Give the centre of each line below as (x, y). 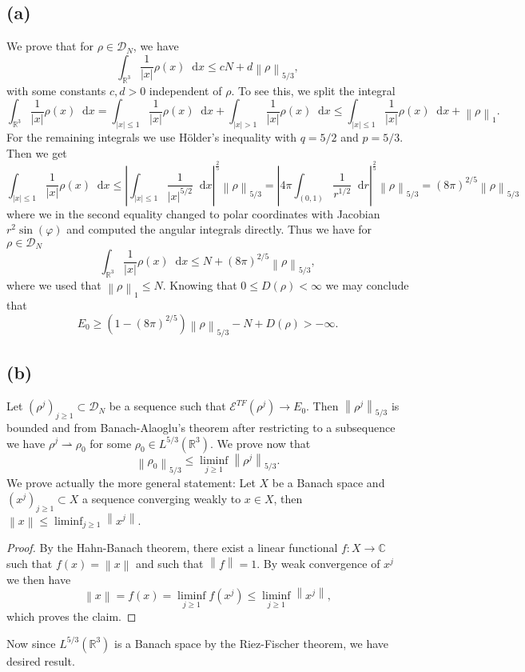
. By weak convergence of (318, 563)
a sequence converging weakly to (162, 498)
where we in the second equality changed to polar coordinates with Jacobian (193, 213)
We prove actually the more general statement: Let (131, 483)
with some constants (56, 90)
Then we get (37, 152)
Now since (31, 643)
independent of (185, 90)
